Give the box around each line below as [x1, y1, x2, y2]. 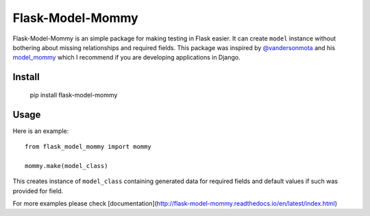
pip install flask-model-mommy [29, 91, 118, 99]
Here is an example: [12, 127, 69, 135]
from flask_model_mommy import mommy [25, 143, 152, 151]
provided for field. [12, 187, 64, 195]
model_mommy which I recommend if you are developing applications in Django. [12, 53, 241, 62]
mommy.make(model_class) [25, 162, 108, 169]
